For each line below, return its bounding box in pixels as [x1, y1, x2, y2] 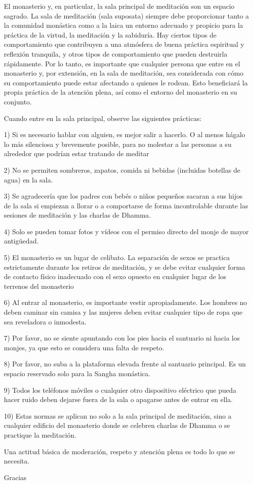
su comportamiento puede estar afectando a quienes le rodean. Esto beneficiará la [4, 77, 248, 87]
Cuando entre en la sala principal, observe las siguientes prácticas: [4, 113, 202, 123]
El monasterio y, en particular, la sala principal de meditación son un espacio [4, 1, 234, 11]
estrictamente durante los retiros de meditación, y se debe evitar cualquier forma [4, 262, 245, 272]
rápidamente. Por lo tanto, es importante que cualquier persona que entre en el [4, 58, 240, 68]
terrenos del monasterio [4, 281, 74, 291]
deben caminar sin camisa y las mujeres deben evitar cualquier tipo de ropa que [4, 307, 243, 317]
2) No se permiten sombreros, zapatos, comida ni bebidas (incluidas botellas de [4, 164, 240, 175]
